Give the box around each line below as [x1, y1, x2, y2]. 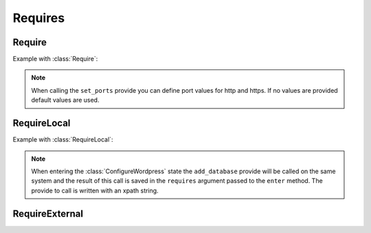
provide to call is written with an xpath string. [31, 186, 159, 195]
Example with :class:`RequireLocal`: [12, 135, 113, 144]
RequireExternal [12, 208, 84, 219]
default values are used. [31, 96, 100, 104]
